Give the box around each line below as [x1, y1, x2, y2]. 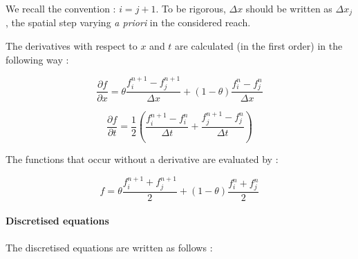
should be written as [245, 1, 332, 15]
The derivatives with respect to [6, 39, 138, 53]
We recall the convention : [6, 1, 116, 15]
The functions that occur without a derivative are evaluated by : [6, 151, 279, 166]
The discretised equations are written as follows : [6, 240, 213, 254]
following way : [6, 52, 69, 66]
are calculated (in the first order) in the [175, 39, 343, 53]
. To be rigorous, [156, 1, 226, 15]
